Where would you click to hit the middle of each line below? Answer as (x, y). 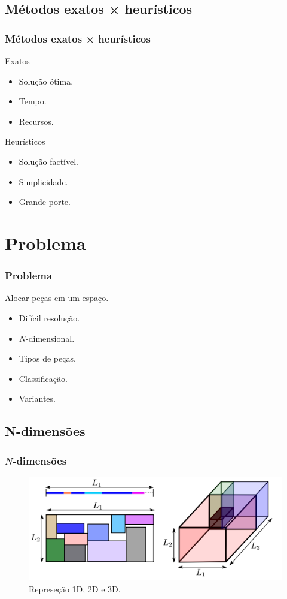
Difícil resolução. (49, 317)
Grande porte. (45, 202)
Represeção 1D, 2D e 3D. (75, 589)
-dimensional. (50, 338)
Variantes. (37, 398)
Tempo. (33, 101)
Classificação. (43, 378)
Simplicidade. (43, 181)
